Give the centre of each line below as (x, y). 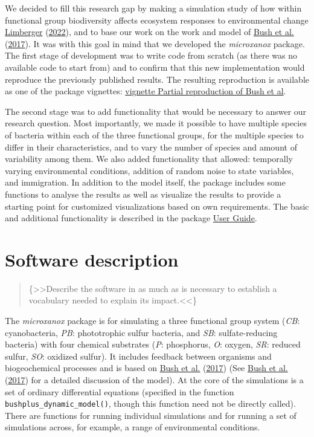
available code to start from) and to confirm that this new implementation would (155, 67)
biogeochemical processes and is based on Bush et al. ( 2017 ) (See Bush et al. (146, 368)
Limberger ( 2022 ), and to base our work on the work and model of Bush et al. (149, 32)
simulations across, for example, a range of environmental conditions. (133, 427)
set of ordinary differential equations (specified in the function (120, 391)
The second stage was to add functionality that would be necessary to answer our (156, 111)
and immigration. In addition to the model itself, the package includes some (145, 182)
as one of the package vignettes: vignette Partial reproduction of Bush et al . (146, 91)
